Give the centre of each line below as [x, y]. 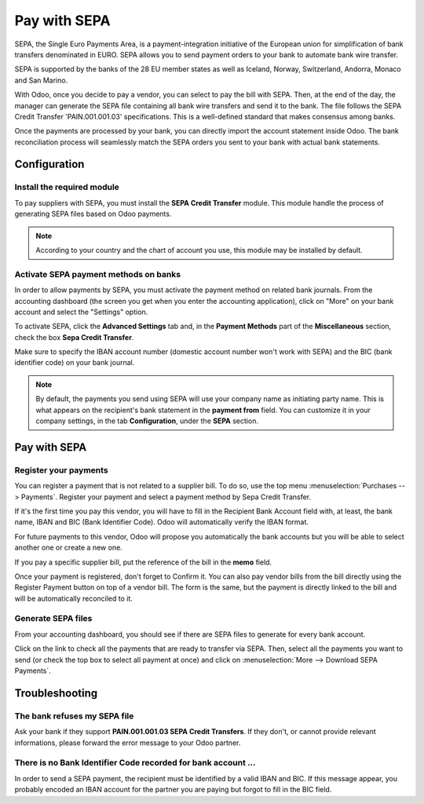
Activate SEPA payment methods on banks [97, 274]
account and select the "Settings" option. [81, 312]
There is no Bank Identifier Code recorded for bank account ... [135, 763]
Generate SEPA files [53, 619]
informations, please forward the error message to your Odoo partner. [128, 743]
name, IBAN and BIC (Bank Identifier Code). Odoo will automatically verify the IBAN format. [162, 522]
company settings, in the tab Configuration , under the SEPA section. [147, 421]
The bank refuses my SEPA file [74, 716]
